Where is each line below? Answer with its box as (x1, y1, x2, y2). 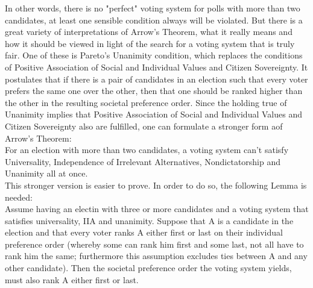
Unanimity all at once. (5, 167, 88, 180)
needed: (5, 190, 33, 203)
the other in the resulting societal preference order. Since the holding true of (5, 96, 287, 108)
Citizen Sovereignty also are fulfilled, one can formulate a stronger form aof (5, 119, 283, 132)
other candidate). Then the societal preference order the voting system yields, (5, 261, 292, 274)
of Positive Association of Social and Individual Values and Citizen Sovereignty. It (5, 60, 308, 73)
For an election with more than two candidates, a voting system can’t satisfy (5, 143, 289, 156)
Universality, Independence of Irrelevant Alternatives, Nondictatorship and (5, 155, 281, 167)
